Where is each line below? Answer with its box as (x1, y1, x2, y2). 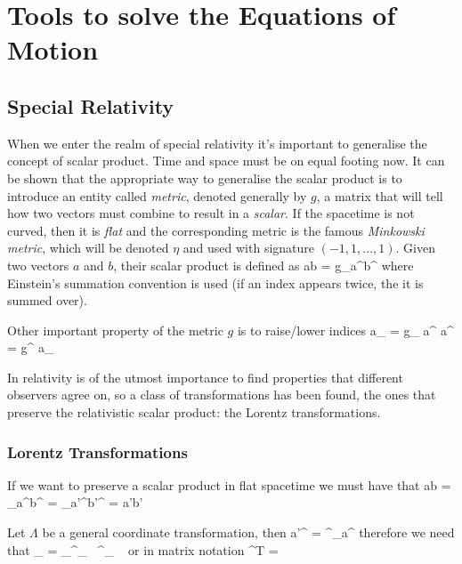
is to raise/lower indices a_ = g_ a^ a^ (237, 320, 454, 339)
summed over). (7, 291, 87, 310)
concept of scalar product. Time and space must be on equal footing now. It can (7, 151, 445, 170)
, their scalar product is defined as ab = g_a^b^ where (113, 255, 414, 274)
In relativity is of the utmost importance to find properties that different (7, 367, 403, 386)
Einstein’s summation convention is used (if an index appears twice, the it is (7, 273, 424, 292)
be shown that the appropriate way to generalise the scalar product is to (7, 168, 402, 187)
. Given (395, 238, 435, 257)
